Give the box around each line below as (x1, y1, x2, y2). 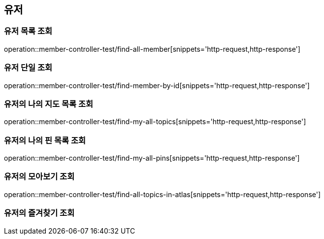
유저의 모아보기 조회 (4, 171, 75, 182)
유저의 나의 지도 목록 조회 (4, 99, 94, 109)
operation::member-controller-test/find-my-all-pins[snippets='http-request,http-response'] (4, 154, 300, 163)
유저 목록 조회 (4, 26, 53, 36)
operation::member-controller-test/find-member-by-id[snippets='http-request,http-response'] (4, 81, 310, 90)
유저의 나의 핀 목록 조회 (4, 135, 86, 145)
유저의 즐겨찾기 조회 (4, 208, 75, 218)
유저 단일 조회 (4, 63, 53, 73)
